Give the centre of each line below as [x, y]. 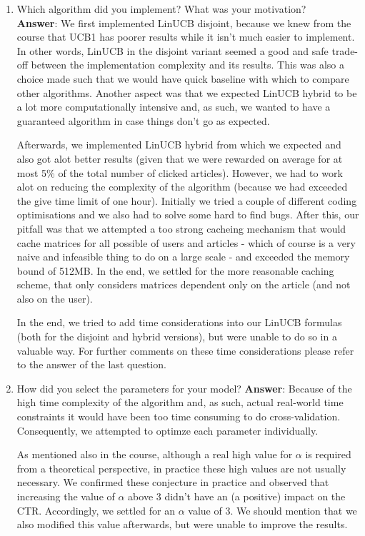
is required [328, 454]
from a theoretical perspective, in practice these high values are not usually [181, 468]
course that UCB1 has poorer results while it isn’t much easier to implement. [186, 37]
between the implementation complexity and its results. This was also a [187, 65]
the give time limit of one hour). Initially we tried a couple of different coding [187, 200]
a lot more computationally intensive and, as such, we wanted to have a [174, 107]
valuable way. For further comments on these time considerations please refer [185, 350]
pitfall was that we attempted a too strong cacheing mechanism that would [181, 228]
